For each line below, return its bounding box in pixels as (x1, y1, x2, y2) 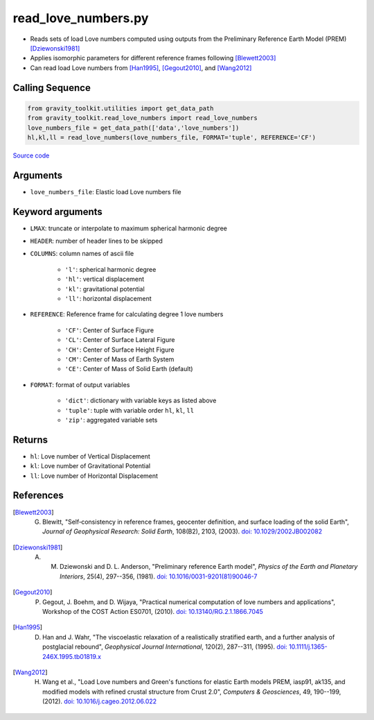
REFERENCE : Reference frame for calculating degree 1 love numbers (30, 310, 224, 318)
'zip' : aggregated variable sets (64, 415, 158, 424)
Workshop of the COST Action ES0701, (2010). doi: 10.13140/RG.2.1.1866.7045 (42, 608, 263, 616)
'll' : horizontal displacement (64, 295, 152, 303)
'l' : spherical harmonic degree (64, 265, 157, 273)
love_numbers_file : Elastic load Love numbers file (30, 187, 181, 196)
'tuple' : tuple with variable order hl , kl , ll (64, 406, 194, 414)
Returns (12, 434, 48, 445)
